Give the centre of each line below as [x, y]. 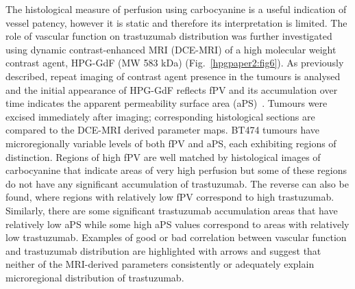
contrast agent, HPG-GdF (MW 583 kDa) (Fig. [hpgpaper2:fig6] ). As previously [175, 63]
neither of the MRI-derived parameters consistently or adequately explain [160, 264]
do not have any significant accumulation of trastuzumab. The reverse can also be [177, 183]
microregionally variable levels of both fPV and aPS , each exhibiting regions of [171, 143]
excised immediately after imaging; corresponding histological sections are [160, 116]
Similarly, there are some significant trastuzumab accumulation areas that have [172, 210]
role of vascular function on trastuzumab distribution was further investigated [169, 36]
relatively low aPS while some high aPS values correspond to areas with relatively [177, 224]
